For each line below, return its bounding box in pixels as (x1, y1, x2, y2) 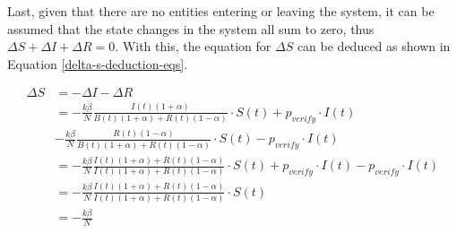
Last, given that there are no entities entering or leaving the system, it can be (7, 2, 435, 20)
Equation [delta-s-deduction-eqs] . (7, 54, 188, 73)
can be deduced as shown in (297, 37, 451, 56)
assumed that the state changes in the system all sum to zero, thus (7, 19, 375, 38)
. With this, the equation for (115, 37, 272, 56)
